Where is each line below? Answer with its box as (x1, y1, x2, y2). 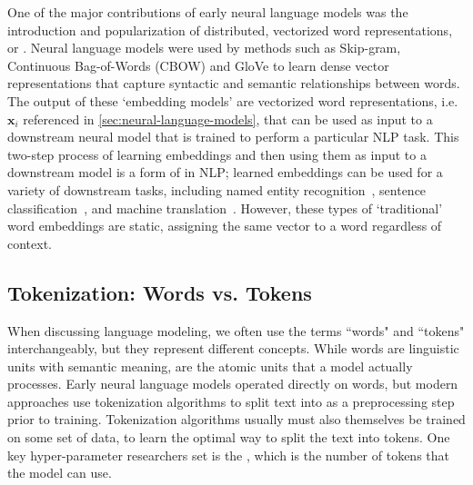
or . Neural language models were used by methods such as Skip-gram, (7, 38, 401, 57)
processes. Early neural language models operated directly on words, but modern (7, 374, 458, 393)
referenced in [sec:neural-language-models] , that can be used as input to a (23, 109, 433, 128)
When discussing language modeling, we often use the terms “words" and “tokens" (7, 321, 465, 340)
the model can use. (7, 463, 112, 482)
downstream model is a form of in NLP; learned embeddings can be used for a (7, 163, 443, 182)
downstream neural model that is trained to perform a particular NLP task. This (7, 127, 459, 146)
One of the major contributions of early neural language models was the (7, 3, 408, 21)
